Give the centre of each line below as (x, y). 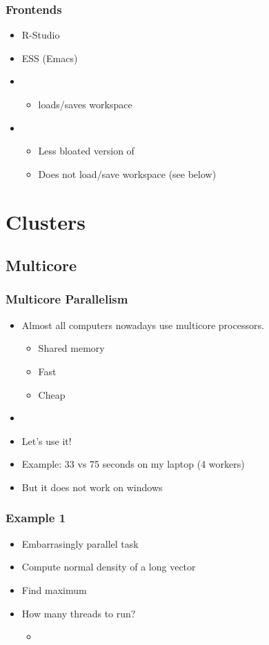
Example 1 (36, 518)
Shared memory (71, 348)
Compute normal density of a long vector (109, 567)
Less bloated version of (86, 151)
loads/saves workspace (85, 104)
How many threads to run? (79, 613)
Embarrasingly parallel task (80, 543)
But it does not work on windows (92, 487)
